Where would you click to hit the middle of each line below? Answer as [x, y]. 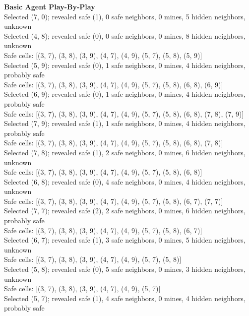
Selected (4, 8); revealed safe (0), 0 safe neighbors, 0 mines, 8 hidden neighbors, [125, 35]
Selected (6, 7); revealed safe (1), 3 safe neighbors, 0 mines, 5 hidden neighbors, [125, 240]
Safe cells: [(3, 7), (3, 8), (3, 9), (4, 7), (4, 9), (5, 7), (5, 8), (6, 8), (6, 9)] [114, 84]
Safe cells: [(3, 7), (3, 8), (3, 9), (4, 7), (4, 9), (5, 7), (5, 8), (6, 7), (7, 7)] [114, 201]
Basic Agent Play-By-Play [50, 6]
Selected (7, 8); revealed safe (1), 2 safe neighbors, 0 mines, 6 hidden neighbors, [125, 152]
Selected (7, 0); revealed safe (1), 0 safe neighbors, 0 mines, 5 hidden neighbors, [125, 16]
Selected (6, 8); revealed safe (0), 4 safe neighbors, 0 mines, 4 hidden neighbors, [125, 181]
